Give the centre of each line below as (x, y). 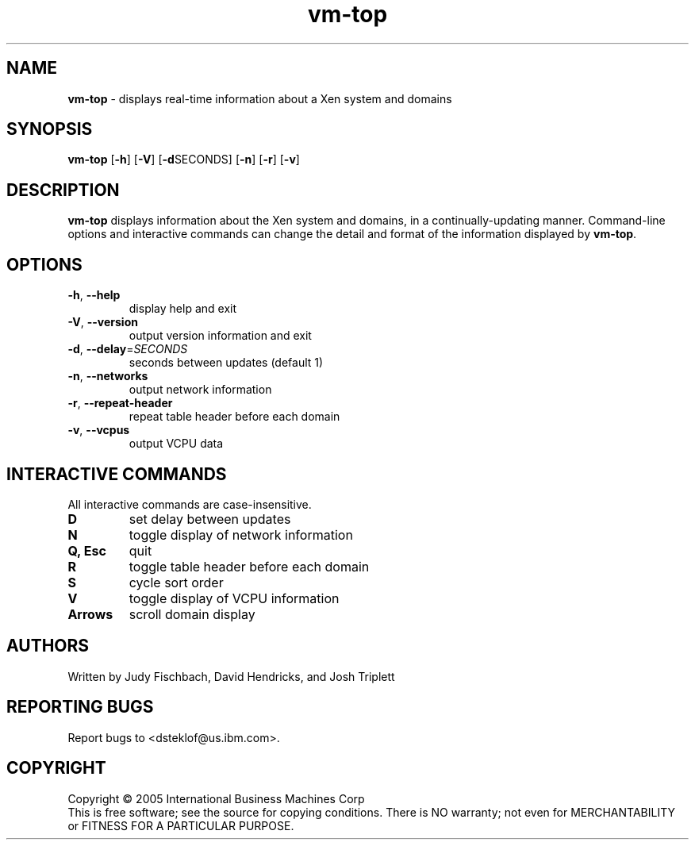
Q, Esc (87, 550)
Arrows (90, 614)
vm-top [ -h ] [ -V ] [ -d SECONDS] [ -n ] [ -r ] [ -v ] (184, 160)
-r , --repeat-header (120, 403)
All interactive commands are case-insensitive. (190, 504)
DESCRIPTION (63, 190)
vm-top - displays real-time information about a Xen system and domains (260, 98)
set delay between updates (210, 519)
